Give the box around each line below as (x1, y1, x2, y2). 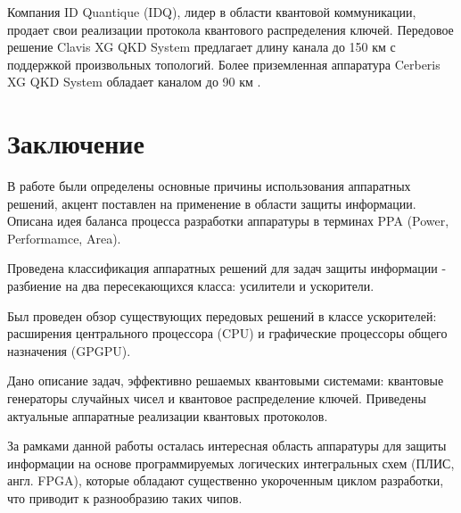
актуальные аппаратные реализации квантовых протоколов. (7, 406, 328, 425)
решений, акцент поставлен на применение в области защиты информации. (7, 194, 416, 212)
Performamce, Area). (7, 228, 121, 247)
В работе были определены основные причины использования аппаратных (7, 177, 411, 195)
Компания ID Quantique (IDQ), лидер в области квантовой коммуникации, (7, 3, 416, 21)
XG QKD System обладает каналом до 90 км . (7, 72, 261, 91)
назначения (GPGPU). (7, 341, 131, 360)
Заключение (7, 125, 144, 161)
